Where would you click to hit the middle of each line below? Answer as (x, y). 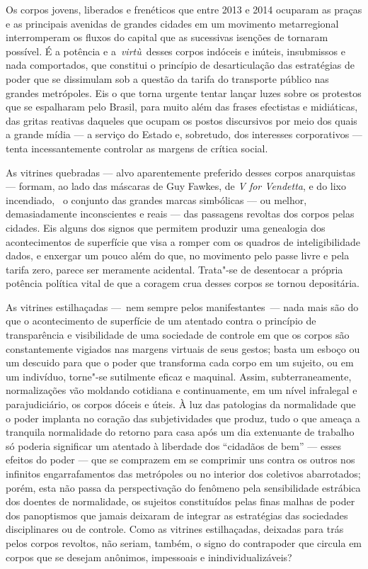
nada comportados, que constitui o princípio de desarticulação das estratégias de (180, 65)
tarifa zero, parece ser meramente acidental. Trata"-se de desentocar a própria (174, 269)
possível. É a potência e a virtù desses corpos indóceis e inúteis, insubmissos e (176, 51)
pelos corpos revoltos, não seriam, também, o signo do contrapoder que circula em (184, 542)
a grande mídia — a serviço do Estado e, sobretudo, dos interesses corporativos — (184, 134)
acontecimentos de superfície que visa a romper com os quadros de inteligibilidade (183, 241)
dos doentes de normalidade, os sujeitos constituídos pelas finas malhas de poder (180, 501)
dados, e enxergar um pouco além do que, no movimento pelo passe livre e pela (178, 255)
